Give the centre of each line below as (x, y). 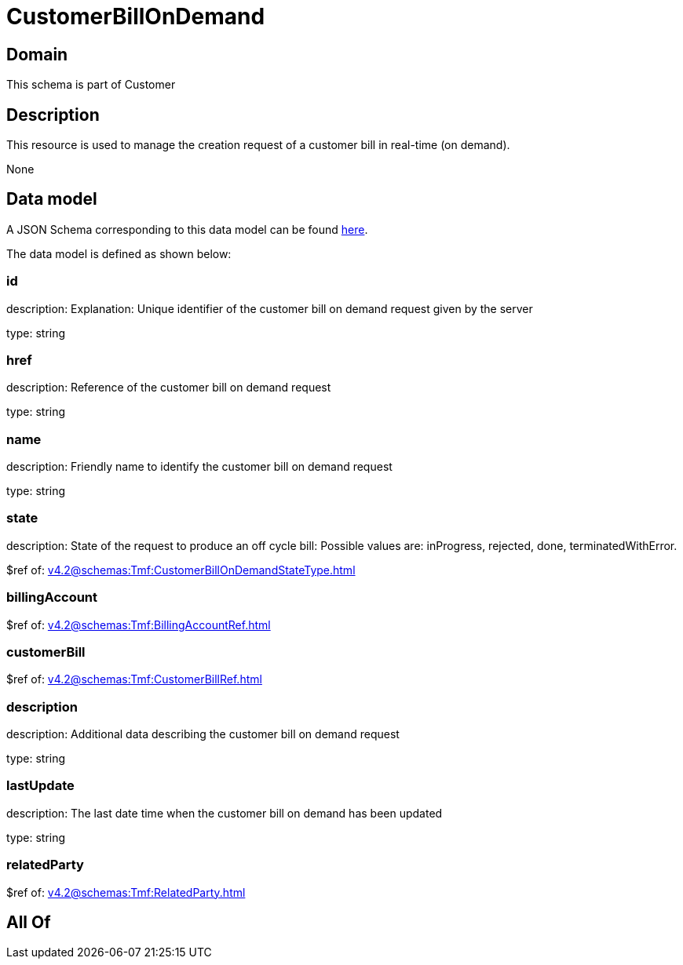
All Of (29, 923)
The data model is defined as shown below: (119, 253)
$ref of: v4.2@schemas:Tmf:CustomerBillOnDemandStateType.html (181, 570)
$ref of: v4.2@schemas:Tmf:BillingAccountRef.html (139, 625)
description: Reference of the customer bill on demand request (169, 388)
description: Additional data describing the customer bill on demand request (203, 734)
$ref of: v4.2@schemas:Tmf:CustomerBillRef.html (134, 679)
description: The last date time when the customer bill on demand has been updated (225, 813)
